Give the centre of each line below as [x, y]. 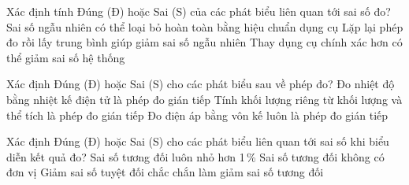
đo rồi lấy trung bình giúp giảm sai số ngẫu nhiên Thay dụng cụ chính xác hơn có [204, 42]
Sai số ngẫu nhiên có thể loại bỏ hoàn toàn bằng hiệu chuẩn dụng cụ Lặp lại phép [205, 26]
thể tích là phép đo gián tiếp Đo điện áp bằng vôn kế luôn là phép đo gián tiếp [197, 115]
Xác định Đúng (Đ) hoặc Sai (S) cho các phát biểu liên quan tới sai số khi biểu [198, 141]
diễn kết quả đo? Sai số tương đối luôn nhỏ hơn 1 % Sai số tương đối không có [195, 156]
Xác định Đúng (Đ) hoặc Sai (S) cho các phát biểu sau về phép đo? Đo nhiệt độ [201, 84]
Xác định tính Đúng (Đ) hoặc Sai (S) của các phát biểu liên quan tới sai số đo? [199, 11]
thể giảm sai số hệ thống [66, 57]
